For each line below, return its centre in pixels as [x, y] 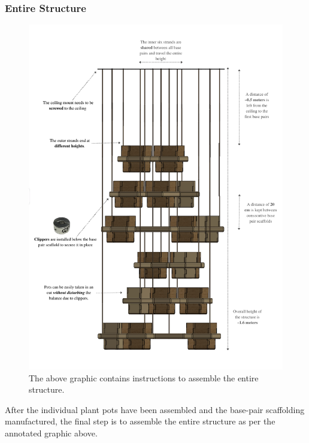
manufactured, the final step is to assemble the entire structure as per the [140, 421]
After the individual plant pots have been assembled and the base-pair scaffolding [155, 409]
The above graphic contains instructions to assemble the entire [144, 377]
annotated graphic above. [51, 433]
